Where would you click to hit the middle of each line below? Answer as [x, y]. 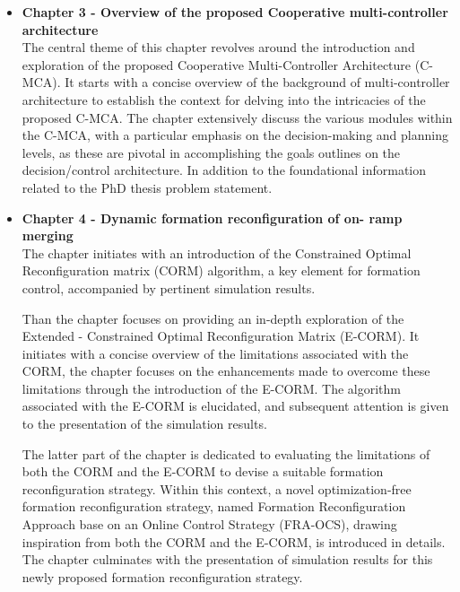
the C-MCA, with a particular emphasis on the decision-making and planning [235, 135]
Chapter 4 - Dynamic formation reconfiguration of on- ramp [212, 218]
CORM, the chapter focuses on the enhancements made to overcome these [226, 371]
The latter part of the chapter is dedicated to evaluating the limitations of [226, 453]
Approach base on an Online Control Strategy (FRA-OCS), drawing [209, 524]
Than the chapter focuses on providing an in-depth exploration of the [213, 318]
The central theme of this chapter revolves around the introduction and [218, 47]
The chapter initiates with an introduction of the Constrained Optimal [217, 252]
